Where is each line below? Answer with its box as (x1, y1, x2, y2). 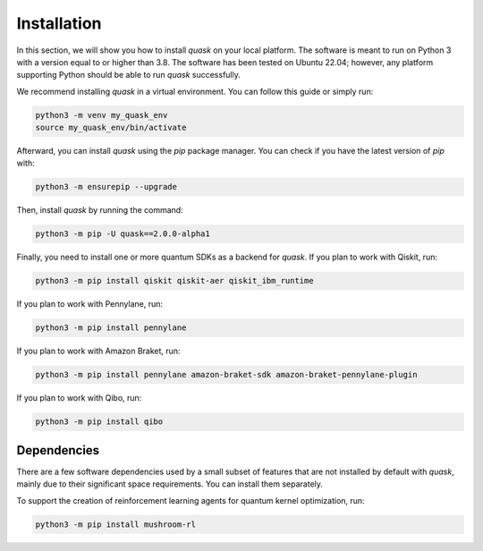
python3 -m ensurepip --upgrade (35, 182, 178, 192)
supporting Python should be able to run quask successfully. (16, 70, 241, 81)
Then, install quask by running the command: (16, 205, 183, 216)
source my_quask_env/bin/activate (35, 123, 187, 133)
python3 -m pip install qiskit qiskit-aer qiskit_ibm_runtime (35, 275, 314, 286)
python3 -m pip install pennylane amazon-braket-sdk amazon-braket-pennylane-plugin (35, 369, 418, 380)
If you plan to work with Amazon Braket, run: (16, 345, 181, 357)
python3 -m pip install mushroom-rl (35, 519, 197, 530)
